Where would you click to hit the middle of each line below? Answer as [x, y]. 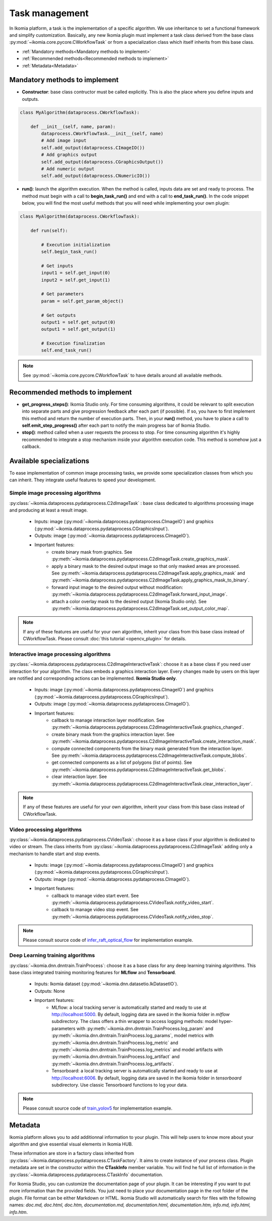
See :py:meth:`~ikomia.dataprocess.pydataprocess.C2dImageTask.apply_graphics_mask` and [148, 573]
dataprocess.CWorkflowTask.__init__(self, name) [102, 133]
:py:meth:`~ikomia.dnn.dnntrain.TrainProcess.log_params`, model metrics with [133, 1036]
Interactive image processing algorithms [60, 654]
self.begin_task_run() [69, 252]
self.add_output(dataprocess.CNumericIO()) [96, 176]
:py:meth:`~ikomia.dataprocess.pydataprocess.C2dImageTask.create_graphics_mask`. [141, 559]
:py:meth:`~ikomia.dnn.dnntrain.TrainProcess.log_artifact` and [116, 1057]
